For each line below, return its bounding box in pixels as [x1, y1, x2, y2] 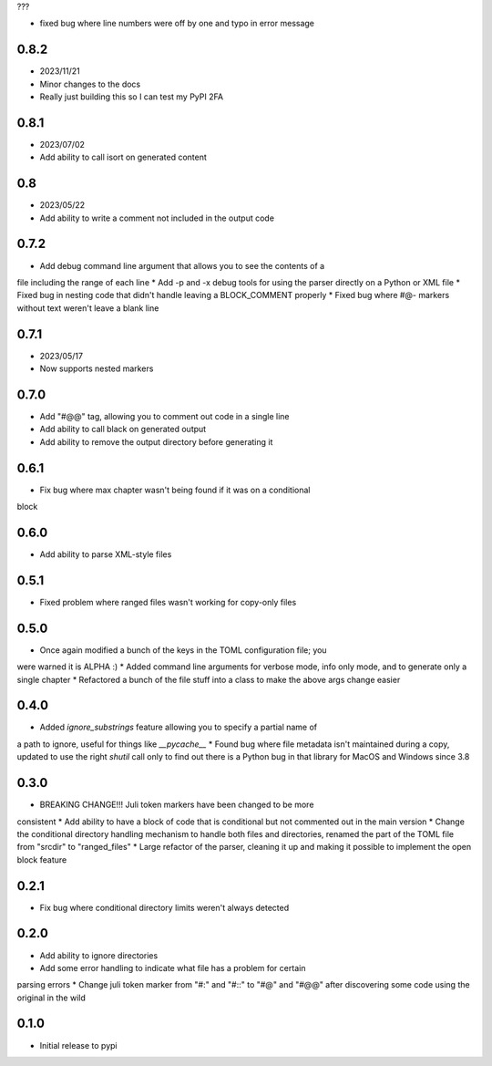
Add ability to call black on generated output [39, 424, 207, 435]
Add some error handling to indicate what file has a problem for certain [39, 962, 306, 973]
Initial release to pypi [39, 1040, 118, 1050]
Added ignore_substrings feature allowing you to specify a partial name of [39, 721, 318, 733]
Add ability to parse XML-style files [39, 548, 172, 560]
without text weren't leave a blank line [16, 302, 159, 314]
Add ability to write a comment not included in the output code [39, 212, 275, 223]
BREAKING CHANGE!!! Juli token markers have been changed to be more [39, 799, 314, 811]
